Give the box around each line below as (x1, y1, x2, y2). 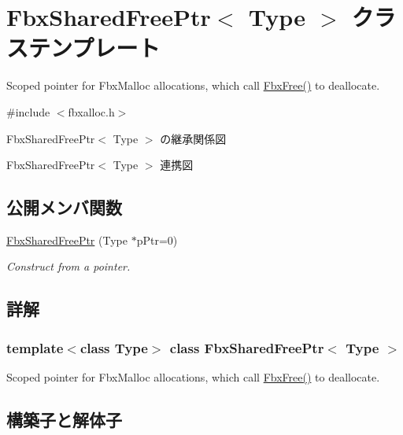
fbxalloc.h (68, 103, 115, 120)
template (6, 337, 64, 357)
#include (6, 103, 50, 120)
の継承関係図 (160, 130, 227, 146)
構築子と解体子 (6, 407, 122, 432)
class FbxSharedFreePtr (169, 337, 324, 357)
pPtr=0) (136, 231, 178, 248)
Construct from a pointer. (6, 258, 131, 275)
